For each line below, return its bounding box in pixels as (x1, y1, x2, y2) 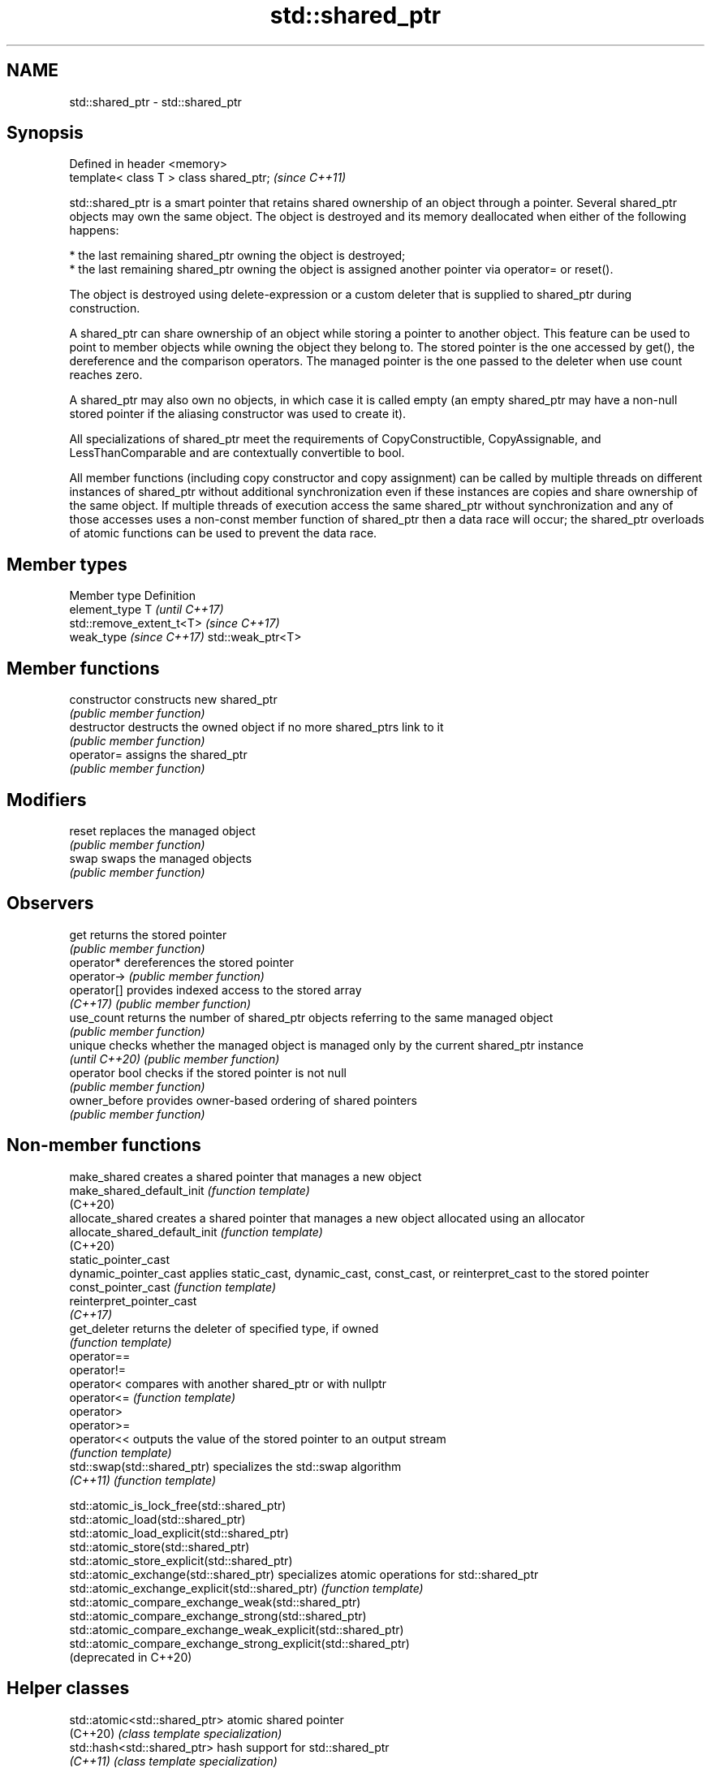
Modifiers (6, 789, 87, 810)
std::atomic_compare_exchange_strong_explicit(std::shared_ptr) (69, 1636, 410, 1650)
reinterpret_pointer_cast (69, 1293, 197, 1308)
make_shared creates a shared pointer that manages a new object (69, 1169, 422, 1184)
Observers (6, 893, 94, 914)
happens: (69, 223, 119, 238)
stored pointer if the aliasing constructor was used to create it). (69, 407, 407, 421)
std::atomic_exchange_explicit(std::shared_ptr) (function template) (69, 1580, 424, 1595)
